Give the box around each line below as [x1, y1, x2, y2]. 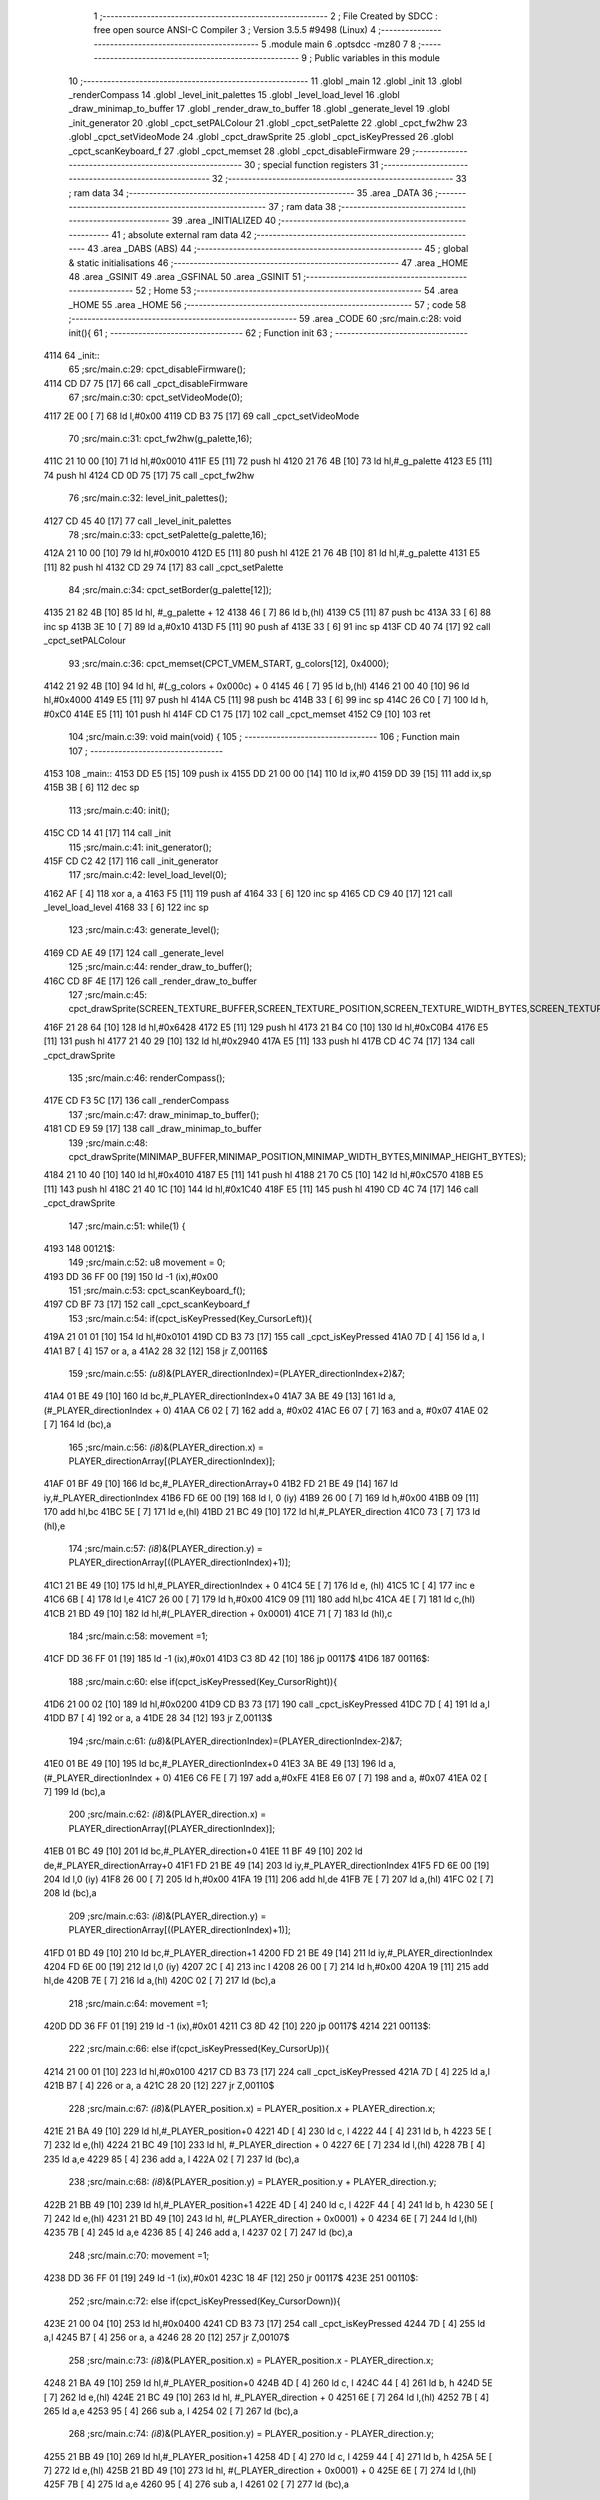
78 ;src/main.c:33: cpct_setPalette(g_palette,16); [68, 528, 267, 540]
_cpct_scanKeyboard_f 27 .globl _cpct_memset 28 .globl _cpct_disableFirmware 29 [68, 145, 410, 157]
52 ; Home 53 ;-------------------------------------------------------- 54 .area [135, 285, 459, 297]
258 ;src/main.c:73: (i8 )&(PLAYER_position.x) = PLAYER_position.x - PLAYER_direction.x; [68, 2354, 434, 2366]
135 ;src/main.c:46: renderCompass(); [68, 1072, 225, 1084]
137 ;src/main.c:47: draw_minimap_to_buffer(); [68, 1108, 260, 1120]
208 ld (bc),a [43, 1887, 97, 1899]
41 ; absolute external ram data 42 [111, 228, 252, 240]
